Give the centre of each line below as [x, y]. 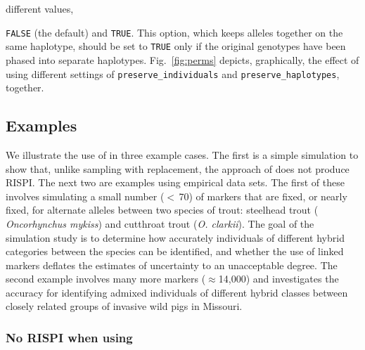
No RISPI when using [69, 337]
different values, [40, 8]
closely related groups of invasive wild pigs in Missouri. [124, 306]
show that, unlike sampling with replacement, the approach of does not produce [178, 168]
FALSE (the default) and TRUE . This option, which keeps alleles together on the [174, 32]
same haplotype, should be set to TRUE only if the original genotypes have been [176, 46]
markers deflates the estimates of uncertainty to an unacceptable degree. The [172, 265]
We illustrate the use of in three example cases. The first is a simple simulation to [182, 154]
